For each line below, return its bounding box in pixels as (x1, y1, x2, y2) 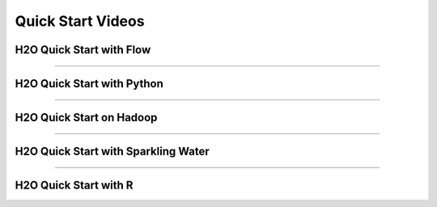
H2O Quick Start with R (15, 179, 134, 192)
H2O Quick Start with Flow (15, 43, 151, 57)
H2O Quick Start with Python (15, 77, 163, 91)
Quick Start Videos (15, 12, 145, 30)
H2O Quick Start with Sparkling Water (15, 145, 210, 158)
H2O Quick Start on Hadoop (15, 111, 158, 125)
